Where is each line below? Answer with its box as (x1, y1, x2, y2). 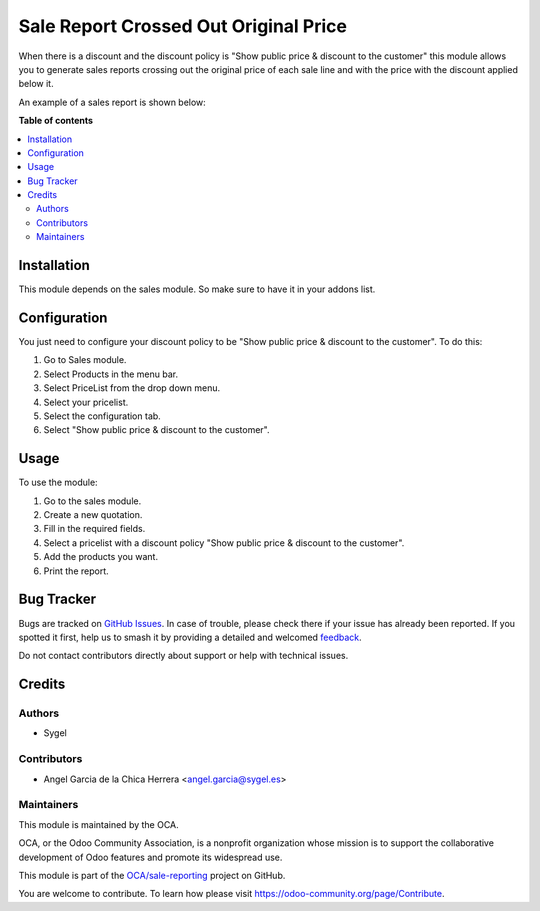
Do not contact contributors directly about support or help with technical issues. (18, 650, 349, 662)
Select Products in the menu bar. (43, 368, 179, 380)
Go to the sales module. (43, 495, 142, 507)
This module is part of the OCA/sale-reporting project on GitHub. (18, 869, 286, 881)
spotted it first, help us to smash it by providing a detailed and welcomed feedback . (18, 631, 362, 643)
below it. (18, 78, 54, 90)
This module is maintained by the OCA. (18, 818, 179, 830)
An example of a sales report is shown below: (18, 96, 207, 108)
